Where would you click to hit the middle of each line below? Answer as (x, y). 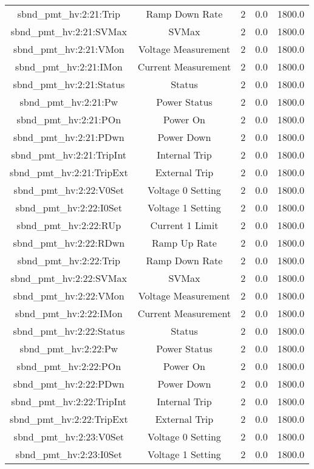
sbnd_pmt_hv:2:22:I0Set (69, 207)
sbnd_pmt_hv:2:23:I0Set (69, 454)
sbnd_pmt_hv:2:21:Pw (69, 102)
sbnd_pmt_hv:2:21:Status (69, 84)
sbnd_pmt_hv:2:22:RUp (69, 225)
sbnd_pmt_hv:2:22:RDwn (69, 243)
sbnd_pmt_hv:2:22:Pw (69, 348)
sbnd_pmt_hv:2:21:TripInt (69, 155)
